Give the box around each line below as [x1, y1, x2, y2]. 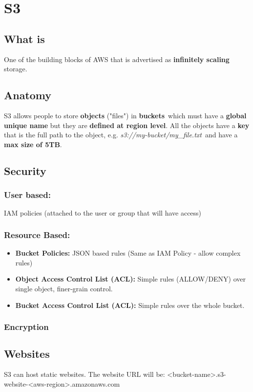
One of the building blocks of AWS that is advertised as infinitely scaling [4, 54, 230, 64]
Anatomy [4, 87, 52, 103]
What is [4, 31, 45, 46]
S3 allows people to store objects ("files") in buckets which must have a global [4, 110, 247, 120]
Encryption [4, 321, 49, 333]
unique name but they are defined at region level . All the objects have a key [4, 120, 250, 130]
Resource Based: [4, 228, 70, 240]
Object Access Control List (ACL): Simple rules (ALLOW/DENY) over [15, 274, 246, 284]
